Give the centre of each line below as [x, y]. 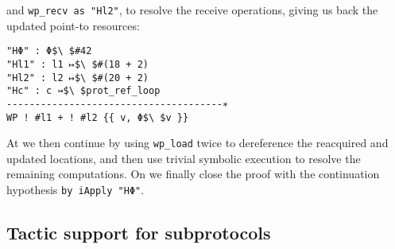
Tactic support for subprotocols [139, 233]
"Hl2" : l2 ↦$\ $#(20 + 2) [77, 78]
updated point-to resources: [73, 25]
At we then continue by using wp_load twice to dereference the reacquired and [197, 143]
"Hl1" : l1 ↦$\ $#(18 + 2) [77, 64]
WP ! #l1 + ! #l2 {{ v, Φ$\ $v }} [98, 117]
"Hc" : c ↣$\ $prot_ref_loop [83, 91]
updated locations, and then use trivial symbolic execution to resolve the [184, 158]
